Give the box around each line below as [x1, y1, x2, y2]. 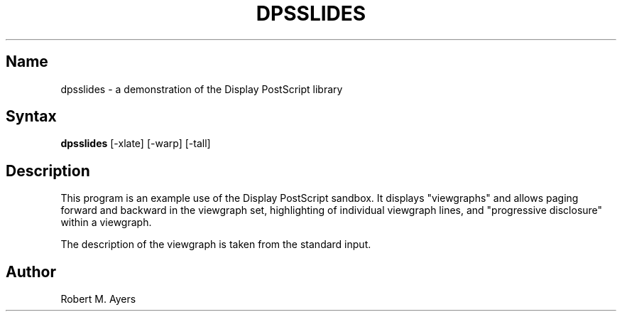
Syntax [6, 107, 57, 126]
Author [6, 262, 56, 281]
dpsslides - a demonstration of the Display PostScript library [60, 82, 343, 95]
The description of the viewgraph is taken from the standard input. [60, 238, 371, 251]
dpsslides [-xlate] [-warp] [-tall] [60, 137, 211, 150]
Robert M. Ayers [60, 293, 136, 306]
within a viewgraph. [60, 216, 152, 229]
